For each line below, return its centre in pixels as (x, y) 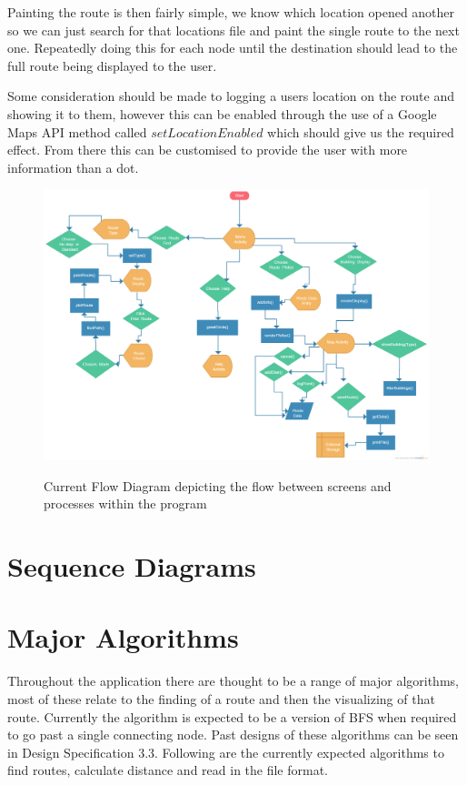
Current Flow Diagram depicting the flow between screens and (218, 485)
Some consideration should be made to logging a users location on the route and (231, 96)
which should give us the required (361, 131)
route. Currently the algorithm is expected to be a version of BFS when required (232, 716)
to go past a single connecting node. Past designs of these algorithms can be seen (233, 735)
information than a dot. (73, 167)
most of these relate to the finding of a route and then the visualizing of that (221, 698)
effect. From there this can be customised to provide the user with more (208, 150)
